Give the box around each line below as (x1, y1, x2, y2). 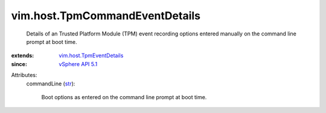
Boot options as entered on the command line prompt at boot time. (41, 93, 207, 100)
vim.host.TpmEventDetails (59, 52, 124, 60)
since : (11, 60, 27, 67)
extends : (11, 52, 34, 60)
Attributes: (11, 72, 37, 79)
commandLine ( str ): (26, 80, 75, 87)
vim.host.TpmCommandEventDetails (11, 9, 200, 22)
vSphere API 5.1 (59, 60, 98, 67)
